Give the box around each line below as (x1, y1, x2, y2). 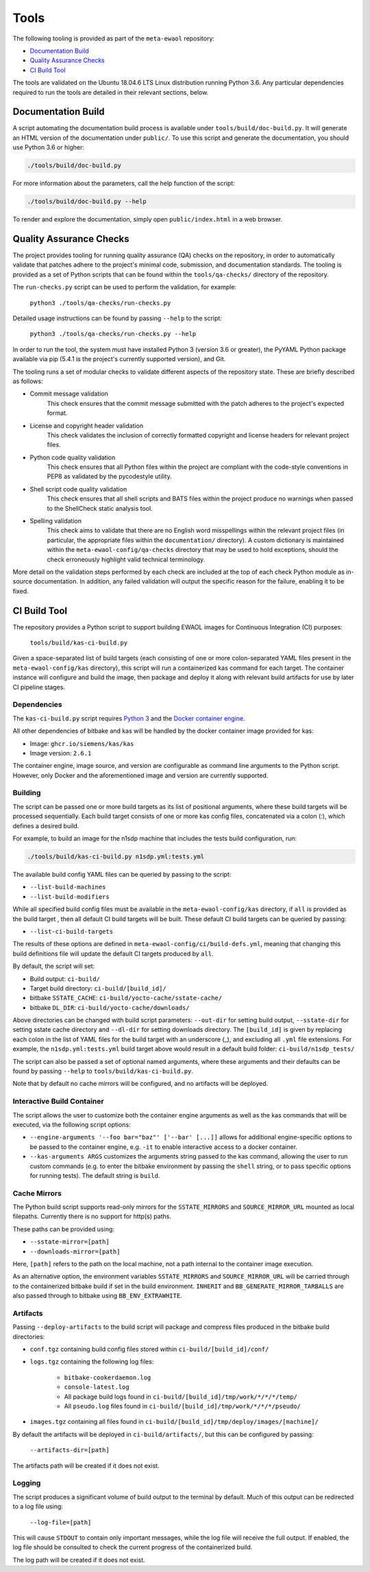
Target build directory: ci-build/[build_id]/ (29, 984, 167, 992)
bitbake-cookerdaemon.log (64, 1373, 151, 1381)
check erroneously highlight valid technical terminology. (47, 555, 206, 564)
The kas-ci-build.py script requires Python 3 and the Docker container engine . (12, 714, 246, 723)
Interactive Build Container (12, 1097, 104, 1107)
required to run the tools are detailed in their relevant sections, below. (12, 88, 209, 96)
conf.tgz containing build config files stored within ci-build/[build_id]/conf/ (29, 1345, 269, 1353)
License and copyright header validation (29, 422, 144, 430)
